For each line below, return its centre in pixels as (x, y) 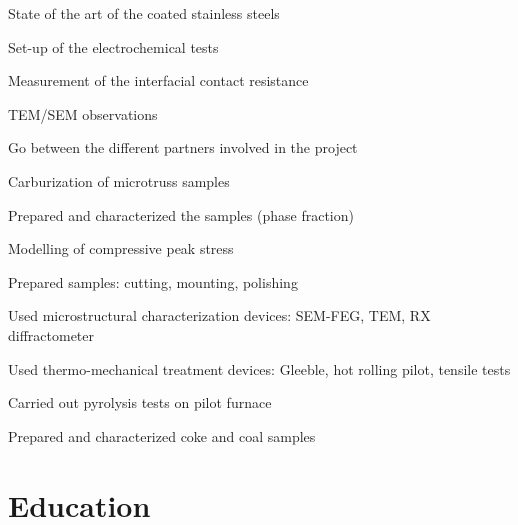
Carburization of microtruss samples (119, 180)
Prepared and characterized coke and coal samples (162, 435)
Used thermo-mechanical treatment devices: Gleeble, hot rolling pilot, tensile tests (259, 368)
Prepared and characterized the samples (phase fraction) (181, 214)
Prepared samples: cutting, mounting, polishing (153, 281)
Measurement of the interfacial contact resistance (158, 80)
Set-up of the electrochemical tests (113, 46)
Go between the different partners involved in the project (183, 147)
